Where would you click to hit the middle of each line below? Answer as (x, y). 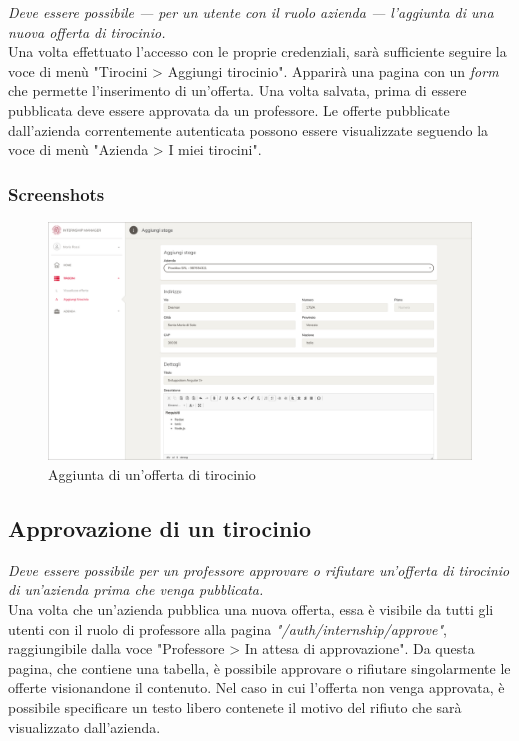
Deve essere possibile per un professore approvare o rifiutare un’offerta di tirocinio (259, 569)
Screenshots (56, 193)
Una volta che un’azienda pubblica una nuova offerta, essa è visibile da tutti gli (251, 609)
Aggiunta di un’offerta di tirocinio (152, 474)
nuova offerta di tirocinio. (87, 31)
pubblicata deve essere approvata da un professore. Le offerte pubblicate (229, 109)
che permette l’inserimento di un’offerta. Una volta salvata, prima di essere (237, 90)
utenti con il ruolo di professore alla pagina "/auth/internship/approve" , (227, 628)
